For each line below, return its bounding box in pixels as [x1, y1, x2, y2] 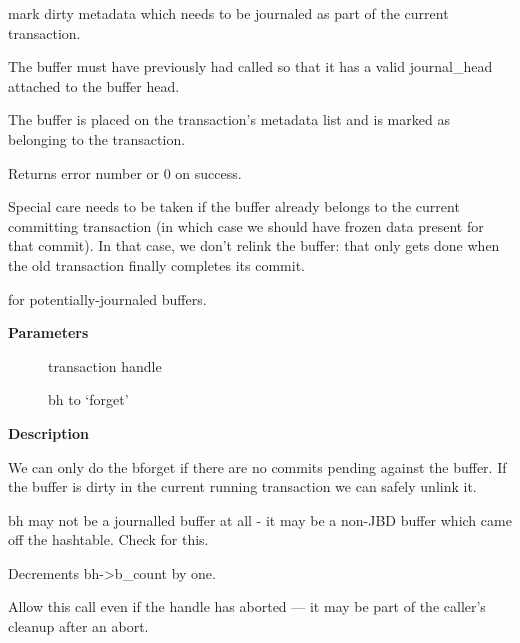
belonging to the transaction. [8, 128, 186, 149]
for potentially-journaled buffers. [8, 288, 207, 309]
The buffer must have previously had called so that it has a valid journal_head [8, 56, 493, 77]
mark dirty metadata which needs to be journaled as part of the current [8, 3, 449, 23]
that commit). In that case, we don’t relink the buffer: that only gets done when [8, 235, 500, 256]
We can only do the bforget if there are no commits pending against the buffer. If [8, 456, 507, 477]
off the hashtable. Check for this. [8, 529, 209, 550]
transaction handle [48, 355, 162, 376]
